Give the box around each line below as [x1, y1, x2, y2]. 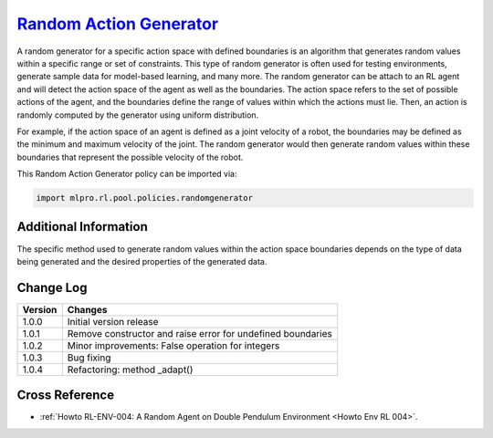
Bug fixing [67, 351, 111, 364]
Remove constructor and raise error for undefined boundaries [67, 327, 332, 339]
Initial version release [67, 315, 159, 328]
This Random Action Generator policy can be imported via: [16, 169, 237, 180]
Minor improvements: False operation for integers [67, 339, 280, 351]
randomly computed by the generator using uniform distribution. [16, 109, 259, 120]
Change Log [16, 279, 88, 296]
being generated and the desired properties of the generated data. [16, 255, 267, 266]
